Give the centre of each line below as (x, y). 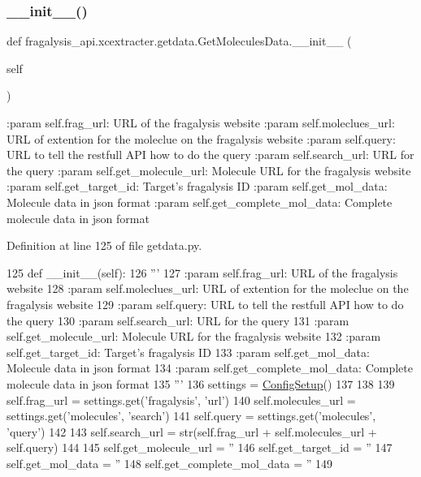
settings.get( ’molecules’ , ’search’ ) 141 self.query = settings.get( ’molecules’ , (191, 416)
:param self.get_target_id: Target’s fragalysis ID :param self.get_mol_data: (197, 186)
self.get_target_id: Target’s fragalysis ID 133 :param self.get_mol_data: (188, 352)
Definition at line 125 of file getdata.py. (104, 245)
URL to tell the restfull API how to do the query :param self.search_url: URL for (210, 155)
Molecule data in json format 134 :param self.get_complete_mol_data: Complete (210, 368)
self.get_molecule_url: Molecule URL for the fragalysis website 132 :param (194, 336)
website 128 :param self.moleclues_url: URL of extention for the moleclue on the (208, 288)
